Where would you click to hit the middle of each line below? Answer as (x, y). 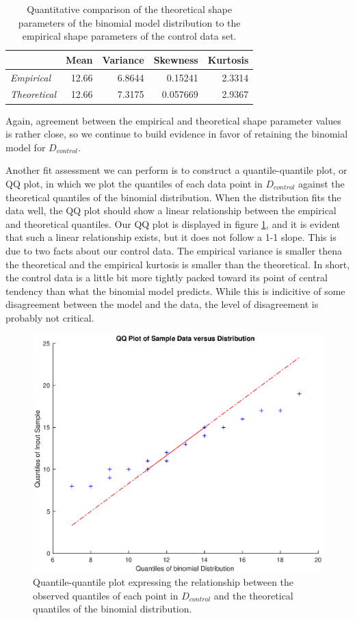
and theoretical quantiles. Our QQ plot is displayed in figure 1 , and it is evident (173, 223)
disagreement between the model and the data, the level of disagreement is (162, 304)
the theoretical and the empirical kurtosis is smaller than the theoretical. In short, (178, 264)
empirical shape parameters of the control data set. (129, 36)
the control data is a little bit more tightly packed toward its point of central (167, 277)
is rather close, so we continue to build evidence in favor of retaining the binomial (177, 134)
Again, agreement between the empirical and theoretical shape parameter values (173, 120)
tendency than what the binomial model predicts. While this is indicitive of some (175, 290)
